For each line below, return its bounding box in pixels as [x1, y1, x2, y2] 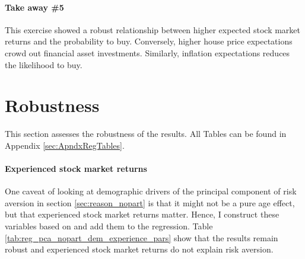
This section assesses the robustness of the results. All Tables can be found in [5, 127, 287, 140]
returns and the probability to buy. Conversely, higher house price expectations [5, 35, 293, 47]
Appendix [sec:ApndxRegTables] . [5, 139, 125, 151]
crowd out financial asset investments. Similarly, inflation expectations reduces [5, 46, 290, 59]
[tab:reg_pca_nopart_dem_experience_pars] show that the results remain [5, 231, 278, 244]
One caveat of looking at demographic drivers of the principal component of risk [5, 185, 297, 197]
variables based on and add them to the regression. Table [5, 220, 213, 232]
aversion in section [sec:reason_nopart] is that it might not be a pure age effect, [5, 196, 295, 209]
